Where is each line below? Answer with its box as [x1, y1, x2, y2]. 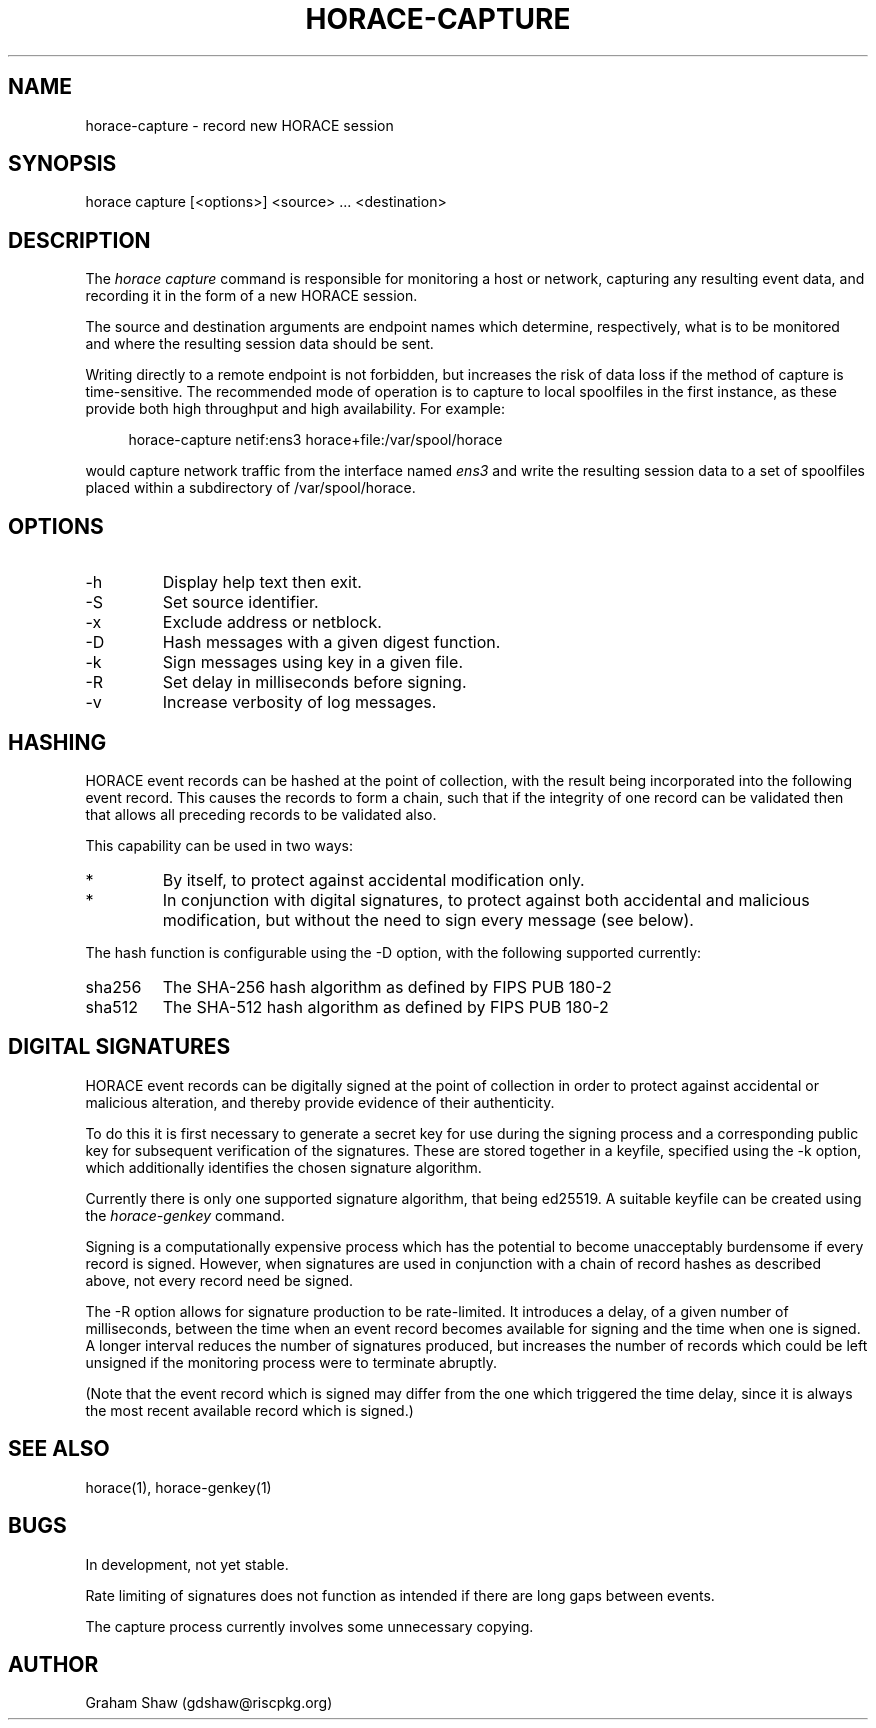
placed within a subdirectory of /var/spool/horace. [85, 479, 416, 497]
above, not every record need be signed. [85, 1271, 354, 1289]
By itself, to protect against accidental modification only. [162, 869, 585, 890]
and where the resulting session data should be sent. [85, 335, 434, 353]
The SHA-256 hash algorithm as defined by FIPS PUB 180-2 [162, 976, 612, 997]
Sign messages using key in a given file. [162, 652, 464, 673]
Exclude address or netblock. [162, 612, 382, 633]
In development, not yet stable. [85, 1555, 289, 1573]
